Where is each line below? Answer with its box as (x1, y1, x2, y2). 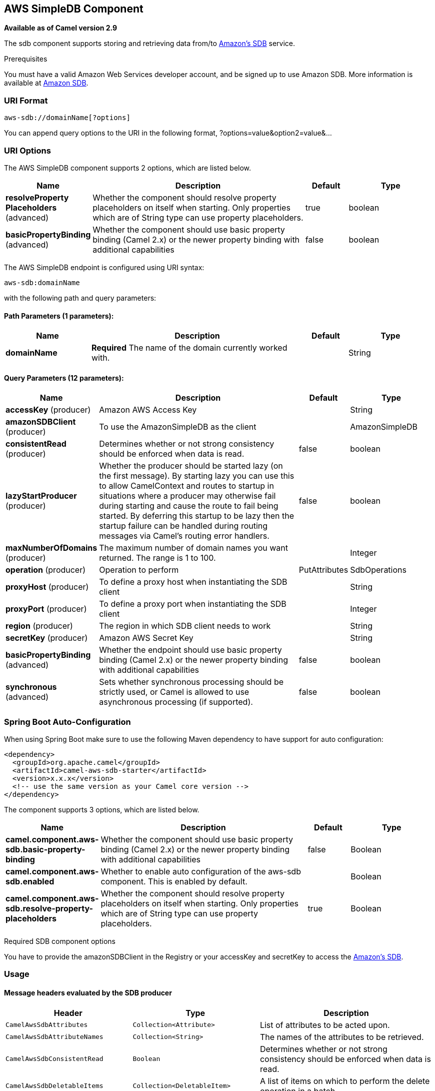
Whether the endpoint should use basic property (99, 645, 282, 655)
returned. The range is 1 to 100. (99, 553, 216, 563)
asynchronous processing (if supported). (99, 697, 253, 707)
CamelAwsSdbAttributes (5, 1021, 88, 1029)
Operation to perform (99, 565, 179, 575)
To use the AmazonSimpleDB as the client (99, 422, 256, 432)
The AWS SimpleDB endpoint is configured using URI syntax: (4, 263, 204, 272)
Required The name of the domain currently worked (91, 343, 287, 353)
